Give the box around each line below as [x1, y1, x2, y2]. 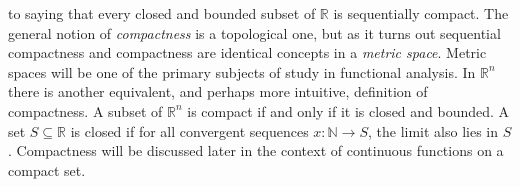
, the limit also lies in [368, 120, 499, 141]
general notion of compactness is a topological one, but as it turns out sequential [8, 22, 501, 43]
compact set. [8, 159, 86, 180]
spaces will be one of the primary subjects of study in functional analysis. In [8, 61, 476, 82]
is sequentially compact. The [333, 3, 509, 23]
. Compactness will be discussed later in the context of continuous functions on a [8, 140, 504, 161]
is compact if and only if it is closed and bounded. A [187, 100, 510, 121]
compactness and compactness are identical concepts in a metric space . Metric [8, 42, 487, 63]
